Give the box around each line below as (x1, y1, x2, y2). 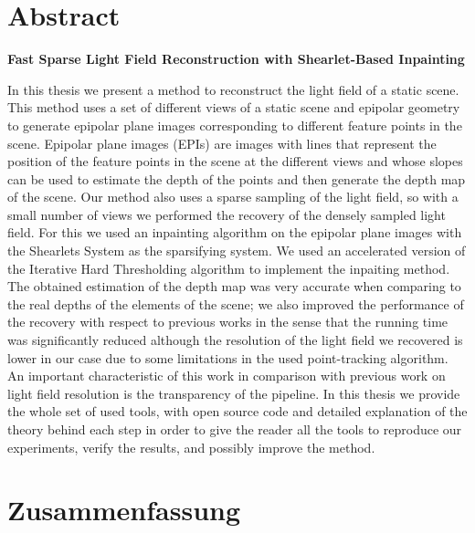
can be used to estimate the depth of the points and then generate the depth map (7, 169, 466, 188)
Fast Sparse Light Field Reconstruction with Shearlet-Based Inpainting (7, 49, 465, 68)
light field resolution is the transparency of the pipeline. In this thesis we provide (7, 383, 460, 402)
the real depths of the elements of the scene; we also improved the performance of (7, 294, 464, 313)
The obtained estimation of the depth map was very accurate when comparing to (7, 277, 461, 296)
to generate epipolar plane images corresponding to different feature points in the (7, 115, 462, 134)
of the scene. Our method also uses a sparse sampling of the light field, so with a (7, 187, 459, 206)
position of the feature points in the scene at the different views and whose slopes (7, 152, 463, 171)
